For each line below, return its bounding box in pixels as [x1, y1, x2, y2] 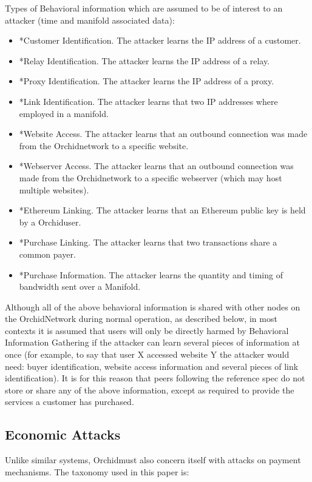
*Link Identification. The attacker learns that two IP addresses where [19, 95, 278, 107]
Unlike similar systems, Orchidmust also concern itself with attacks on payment [5, 454, 301, 466]
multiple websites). [19, 183, 89, 196]
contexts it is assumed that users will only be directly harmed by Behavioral [5, 324, 289, 336]
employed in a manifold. [19, 107, 109, 119]
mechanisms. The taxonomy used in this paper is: [5, 465, 189, 478]
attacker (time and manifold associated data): [5, 13, 175, 26]
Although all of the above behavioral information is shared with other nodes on [5, 300, 300, 313]
